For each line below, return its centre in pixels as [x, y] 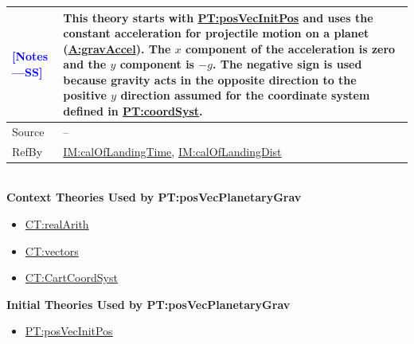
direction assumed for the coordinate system [245, 95]
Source [28, 131]
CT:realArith [57, 224]
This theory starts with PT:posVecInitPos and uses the [218, 17]
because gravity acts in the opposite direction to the [210, 79]
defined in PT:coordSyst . [133, 111]
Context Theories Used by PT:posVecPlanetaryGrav [154, 197]
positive [85, 95]
